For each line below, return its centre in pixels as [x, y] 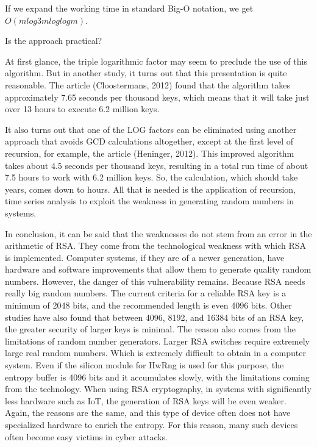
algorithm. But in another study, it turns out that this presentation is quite [146, 73]
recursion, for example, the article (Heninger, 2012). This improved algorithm [150, 153]
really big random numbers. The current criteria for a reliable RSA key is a [146, 293]
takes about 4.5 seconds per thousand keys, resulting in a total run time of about [157, 165]
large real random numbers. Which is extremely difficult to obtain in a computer [155, 353]
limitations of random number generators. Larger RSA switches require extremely [157, 341]
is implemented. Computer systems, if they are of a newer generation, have [145, 257]
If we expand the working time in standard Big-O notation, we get [129, 8]
